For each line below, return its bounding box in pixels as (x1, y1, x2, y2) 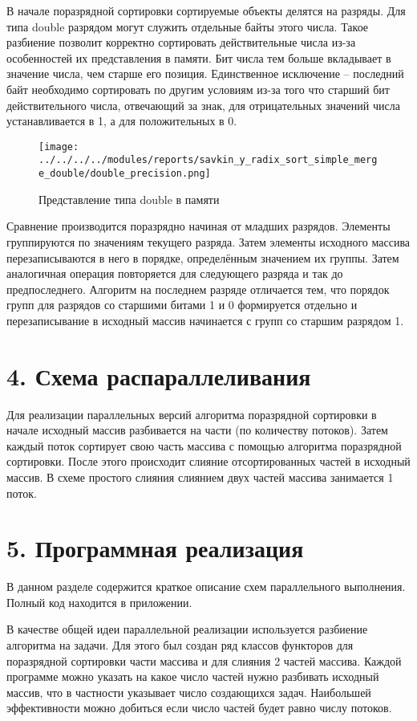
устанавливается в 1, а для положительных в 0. (6, 112, 237, 129)
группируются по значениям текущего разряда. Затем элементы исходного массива (6, 233, 411, 250)
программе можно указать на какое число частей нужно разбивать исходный (6, 668, 379, 685)
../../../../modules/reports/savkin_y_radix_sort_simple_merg (38, 154, 378, 166)
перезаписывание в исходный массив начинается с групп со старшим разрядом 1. (6, 312, 404, 328)
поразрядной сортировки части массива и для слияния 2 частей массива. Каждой (6, 652, 402, 669)
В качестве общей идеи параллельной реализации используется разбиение (6, 621, 368, 637)
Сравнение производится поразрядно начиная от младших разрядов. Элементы (6, 218, 391, 234)
